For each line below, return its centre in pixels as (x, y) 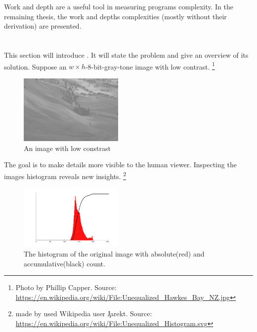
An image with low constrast (67, 148)
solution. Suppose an (35, 66)
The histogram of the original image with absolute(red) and (114, 253)
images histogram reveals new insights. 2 (65, 175)
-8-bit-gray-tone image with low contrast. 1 (150, 66)
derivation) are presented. (43, 26)
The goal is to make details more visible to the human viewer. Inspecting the (120, 165)
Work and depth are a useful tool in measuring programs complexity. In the (119, 6)
